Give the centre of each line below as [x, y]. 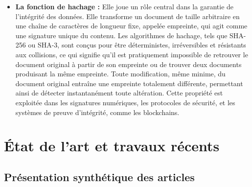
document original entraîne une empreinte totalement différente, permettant [129, 83]
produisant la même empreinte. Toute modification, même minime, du [120, 74]
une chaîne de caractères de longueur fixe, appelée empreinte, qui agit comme [131, 26]
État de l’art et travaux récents [112, 146]
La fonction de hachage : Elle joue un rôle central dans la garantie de [125, 6]
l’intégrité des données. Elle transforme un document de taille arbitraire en [127, 16]
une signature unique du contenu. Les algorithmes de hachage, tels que [121, 35]
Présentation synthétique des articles [99, 176]
